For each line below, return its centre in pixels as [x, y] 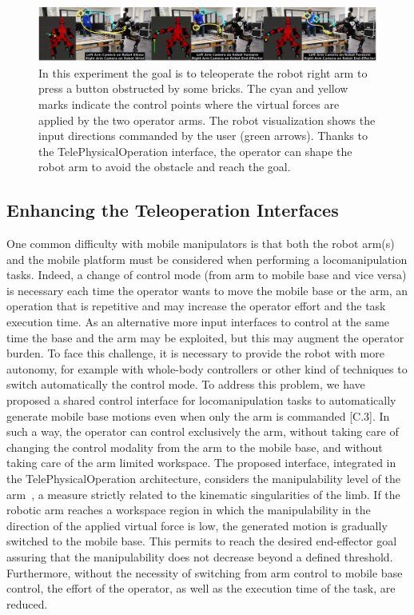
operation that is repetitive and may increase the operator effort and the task [196, 306]
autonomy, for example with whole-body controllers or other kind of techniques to [207, 368]
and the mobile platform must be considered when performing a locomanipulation [207, 259]
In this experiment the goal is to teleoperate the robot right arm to [203, 72]
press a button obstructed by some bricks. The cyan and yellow [193, 88]
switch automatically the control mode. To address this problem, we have [186, 384]
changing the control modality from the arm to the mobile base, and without [195, 447]
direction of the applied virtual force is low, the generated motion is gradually [197, 525]
